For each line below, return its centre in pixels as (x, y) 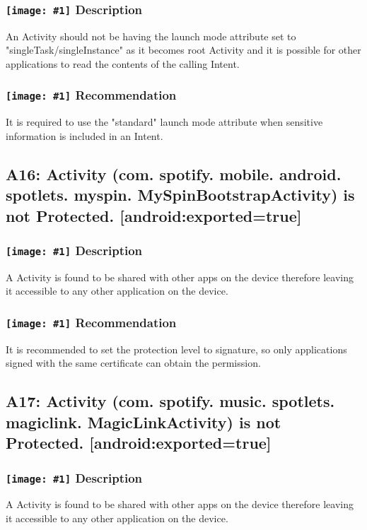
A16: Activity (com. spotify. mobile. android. (174, 173)
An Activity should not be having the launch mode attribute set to (151, 36)
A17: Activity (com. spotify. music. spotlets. (170, 401)
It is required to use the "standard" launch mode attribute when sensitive (164, 122)
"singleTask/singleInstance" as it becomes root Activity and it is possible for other (183, 50)
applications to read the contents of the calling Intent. (123, 63)
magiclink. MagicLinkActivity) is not (144, 422)
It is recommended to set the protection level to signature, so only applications (176, 349)
